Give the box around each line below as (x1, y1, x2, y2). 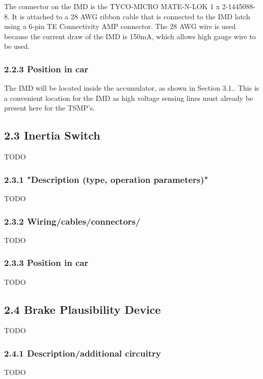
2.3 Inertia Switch (4, 127, 100, 143)
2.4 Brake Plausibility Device (4, 301, 161, 317)
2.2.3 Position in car (4, 62, 89, 75)
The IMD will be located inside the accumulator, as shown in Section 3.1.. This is (4, 83, 259, 93)
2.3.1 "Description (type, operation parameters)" (4, 173, 208, 185)
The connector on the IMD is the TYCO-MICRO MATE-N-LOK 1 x (4, 1, 220, 11)
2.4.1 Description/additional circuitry (4, 346, 161, 359)
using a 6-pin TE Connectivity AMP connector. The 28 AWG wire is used (4, 21, 236, 32)
